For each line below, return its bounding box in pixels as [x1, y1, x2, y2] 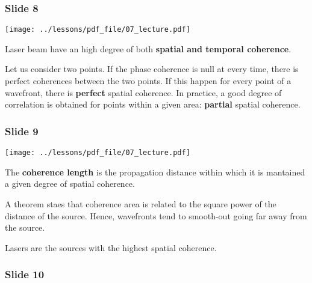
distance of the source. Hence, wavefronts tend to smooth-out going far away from [5, 209, 307, 222]
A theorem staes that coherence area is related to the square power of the [5, 197, 276, 210]
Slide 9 [5, 123, 39, 138]
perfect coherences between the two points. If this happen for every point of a [5, 75, 292, 87]
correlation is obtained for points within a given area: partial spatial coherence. [5, 98, 301, 111]
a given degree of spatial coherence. [5, 177, 135, 190]
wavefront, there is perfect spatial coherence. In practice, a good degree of [5, 86, 282, 99]
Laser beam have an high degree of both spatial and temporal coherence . [5, 42, 292, 55]
